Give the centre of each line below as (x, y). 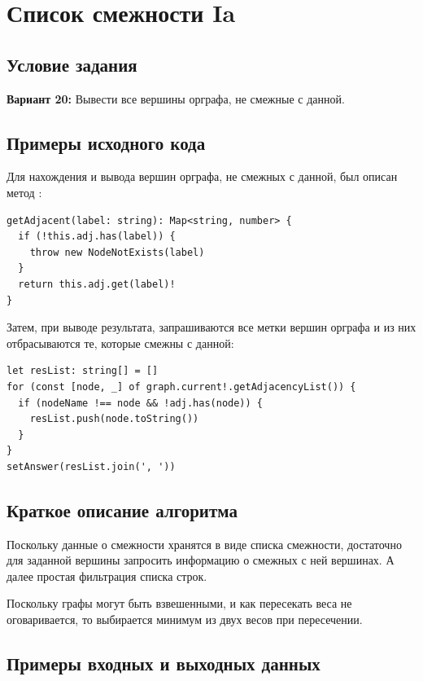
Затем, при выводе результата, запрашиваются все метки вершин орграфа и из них (211, 327)
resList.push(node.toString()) (114, 419)
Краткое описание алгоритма (122, 510)
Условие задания (72, 64)
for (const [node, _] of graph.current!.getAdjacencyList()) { (181, 387)
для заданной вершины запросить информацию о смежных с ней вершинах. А (201, 560)
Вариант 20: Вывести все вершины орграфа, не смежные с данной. (176, 98)
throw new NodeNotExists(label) (117, 252)
